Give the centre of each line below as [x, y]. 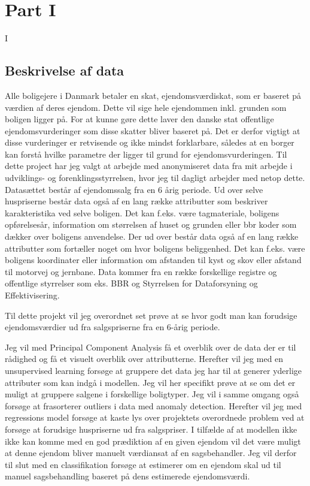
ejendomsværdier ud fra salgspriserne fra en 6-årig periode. [113, 327]
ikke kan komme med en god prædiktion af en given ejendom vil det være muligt [153, 441]
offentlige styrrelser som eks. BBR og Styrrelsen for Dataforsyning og [131, 283]
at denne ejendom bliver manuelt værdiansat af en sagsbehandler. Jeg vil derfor [151, 453]
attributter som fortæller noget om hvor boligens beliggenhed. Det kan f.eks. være [155, 248]
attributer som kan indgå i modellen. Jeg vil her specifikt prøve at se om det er [150, 382]
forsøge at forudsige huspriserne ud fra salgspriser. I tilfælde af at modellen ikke [151, 429]
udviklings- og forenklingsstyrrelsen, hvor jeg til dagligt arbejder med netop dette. [155, 178]
